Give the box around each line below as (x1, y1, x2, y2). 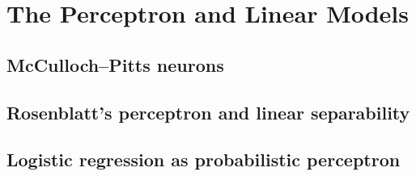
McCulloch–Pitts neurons (6, 52, 224, 77)
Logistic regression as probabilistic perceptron (6, 147, 401, 172)
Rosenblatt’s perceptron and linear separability (6, 99, 410, 124)
